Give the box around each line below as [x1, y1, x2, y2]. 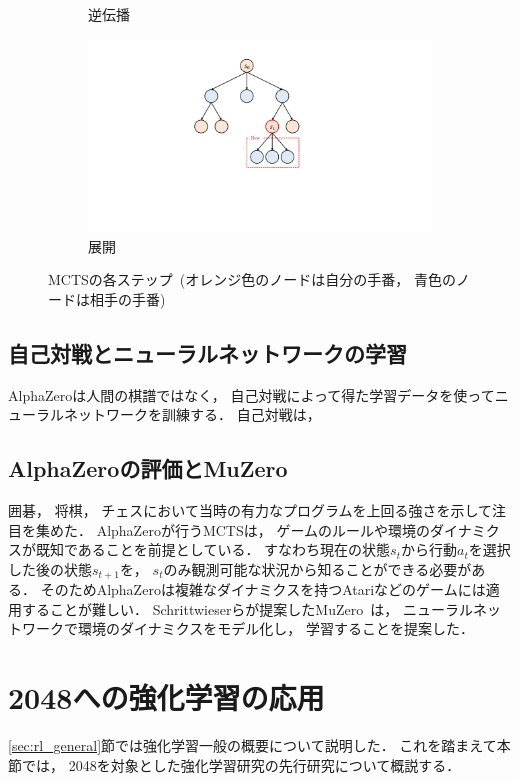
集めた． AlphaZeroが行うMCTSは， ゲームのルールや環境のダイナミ [35, 519, 486, 540]
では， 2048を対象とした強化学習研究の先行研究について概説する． [21, 754, 461, 775]
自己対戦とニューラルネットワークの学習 [8, 337, 407, 368]
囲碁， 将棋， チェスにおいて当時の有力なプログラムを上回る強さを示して [8, 500, 493, 521]
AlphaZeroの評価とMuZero [8, 453, 288, 484]
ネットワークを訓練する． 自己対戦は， [63, 404, 321, 425]
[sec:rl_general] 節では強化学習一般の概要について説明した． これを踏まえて [8, 735, 497, 756]
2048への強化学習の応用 [8, 677, 325, 718]
